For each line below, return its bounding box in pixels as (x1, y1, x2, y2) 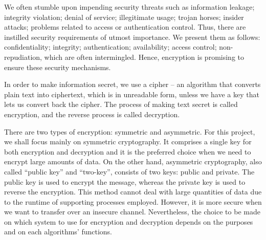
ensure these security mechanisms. (4, 61, 111, 72)
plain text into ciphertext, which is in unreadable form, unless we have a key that (4, 89, 259, 99)
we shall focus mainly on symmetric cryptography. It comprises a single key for (4, 136, 252, 147)
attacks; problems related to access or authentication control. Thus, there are (4, 21, 246, 32)
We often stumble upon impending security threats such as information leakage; (4, 2, 255, 12)
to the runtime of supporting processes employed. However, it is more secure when (4, 196, 262, 207)
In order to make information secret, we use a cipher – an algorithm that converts (4, 79, 261, 90)
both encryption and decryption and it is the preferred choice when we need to (4, 146, 251, 157)
